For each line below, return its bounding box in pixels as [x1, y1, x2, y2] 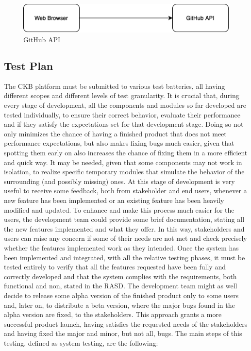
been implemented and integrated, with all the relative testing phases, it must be [4, 252, 245, 262]
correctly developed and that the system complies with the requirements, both [4, 271, 237, 281]
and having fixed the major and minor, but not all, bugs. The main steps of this [4, 328, 242, 338]
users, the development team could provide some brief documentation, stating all [4, 214, 245, 224]
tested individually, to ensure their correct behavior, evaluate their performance [4, 109, 241, 119]
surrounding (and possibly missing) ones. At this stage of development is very [4, 176, 235, 186]
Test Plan [4, 58, 53, 73]
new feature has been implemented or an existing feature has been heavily [4, 195, 224, 205]
